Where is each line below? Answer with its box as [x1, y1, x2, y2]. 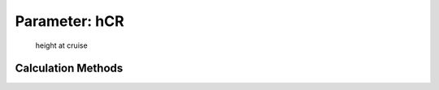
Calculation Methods [15, 62, 124, 75]
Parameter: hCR [15, 12, 125, 30]
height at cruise [35, 41, 89, 50]
